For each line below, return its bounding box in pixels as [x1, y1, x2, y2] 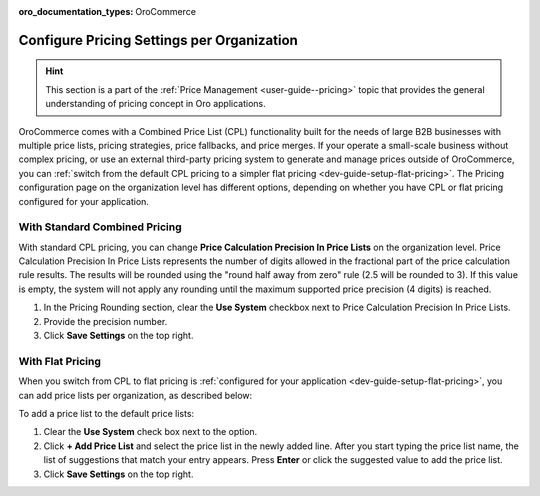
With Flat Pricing [18, 354, 102, 368]
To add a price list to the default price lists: [18, 407, 195, 419]
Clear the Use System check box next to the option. [43, 426, 258, 438]
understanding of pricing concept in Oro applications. [45, 98, 266, 110]
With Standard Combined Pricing [18, 220, 182, 234]
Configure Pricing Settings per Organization [18, 31, 299, 49]
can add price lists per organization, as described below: [18, 389, 253, 401]
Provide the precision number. [43, 315, 168, 327]
